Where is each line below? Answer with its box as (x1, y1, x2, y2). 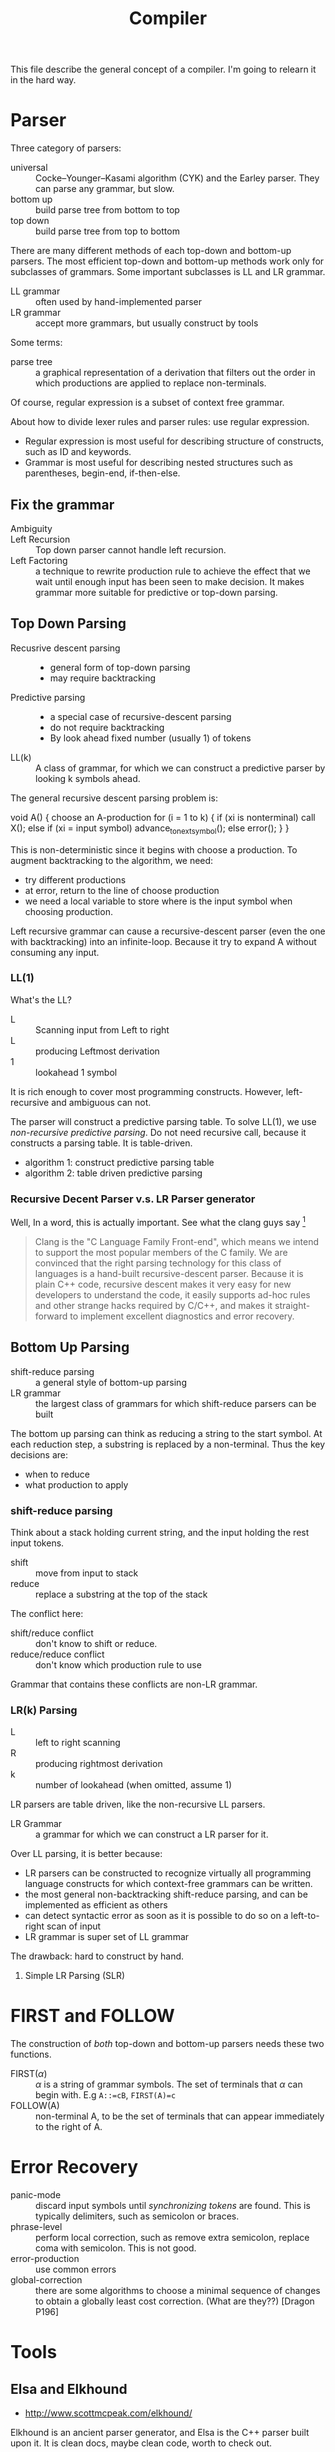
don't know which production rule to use (35, 1658, 202, 1671)
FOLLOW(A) (10, 2100, 60, 2112)
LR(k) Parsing (10, 1703, 78, 1717)
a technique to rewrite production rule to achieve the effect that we (35, 565, 311, 577)
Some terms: (10, 337, 63, 349)
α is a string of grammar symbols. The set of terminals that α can (35, 2078, 303, 2091)
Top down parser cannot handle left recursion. (35, 543, 227, 556)
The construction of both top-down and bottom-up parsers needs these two (10, 2038, 325, 2050)
